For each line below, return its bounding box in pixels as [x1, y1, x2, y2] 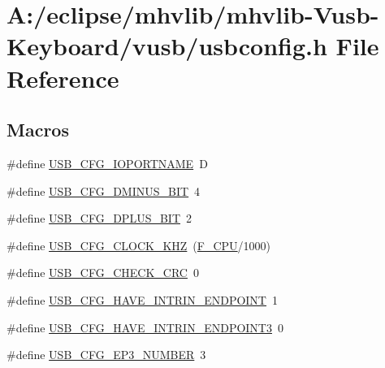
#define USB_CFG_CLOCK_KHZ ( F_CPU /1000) [6, 236, 271, 253]
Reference [6, 61, 119, 94]
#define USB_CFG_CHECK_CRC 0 [6, 264, 199, 281]
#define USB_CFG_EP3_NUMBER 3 [6, 346, 206, 363]
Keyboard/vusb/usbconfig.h [6, 29, 327, 63]
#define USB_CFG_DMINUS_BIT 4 [6, 182, 201, 199]
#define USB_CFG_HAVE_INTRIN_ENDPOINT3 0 [6, 318, 283, 336]
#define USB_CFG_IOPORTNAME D [6, 154, 208, 171]
